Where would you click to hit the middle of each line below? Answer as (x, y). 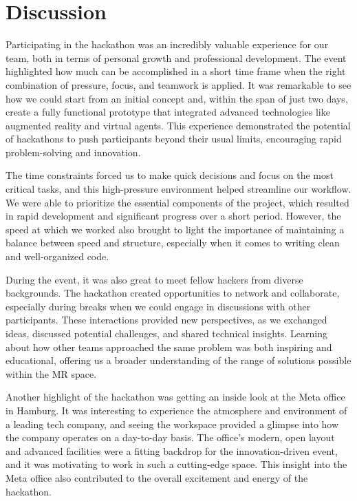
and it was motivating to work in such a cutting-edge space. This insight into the (176, 464)
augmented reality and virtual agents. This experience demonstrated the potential (178, 125)
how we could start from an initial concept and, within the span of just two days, (177, 98)
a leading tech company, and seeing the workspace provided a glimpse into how (172, 424)
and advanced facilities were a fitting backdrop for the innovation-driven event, (172, 450)
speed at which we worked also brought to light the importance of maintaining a (175, 229)
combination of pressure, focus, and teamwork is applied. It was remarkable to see (178, 84)
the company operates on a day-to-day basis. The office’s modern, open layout (170, 437)
